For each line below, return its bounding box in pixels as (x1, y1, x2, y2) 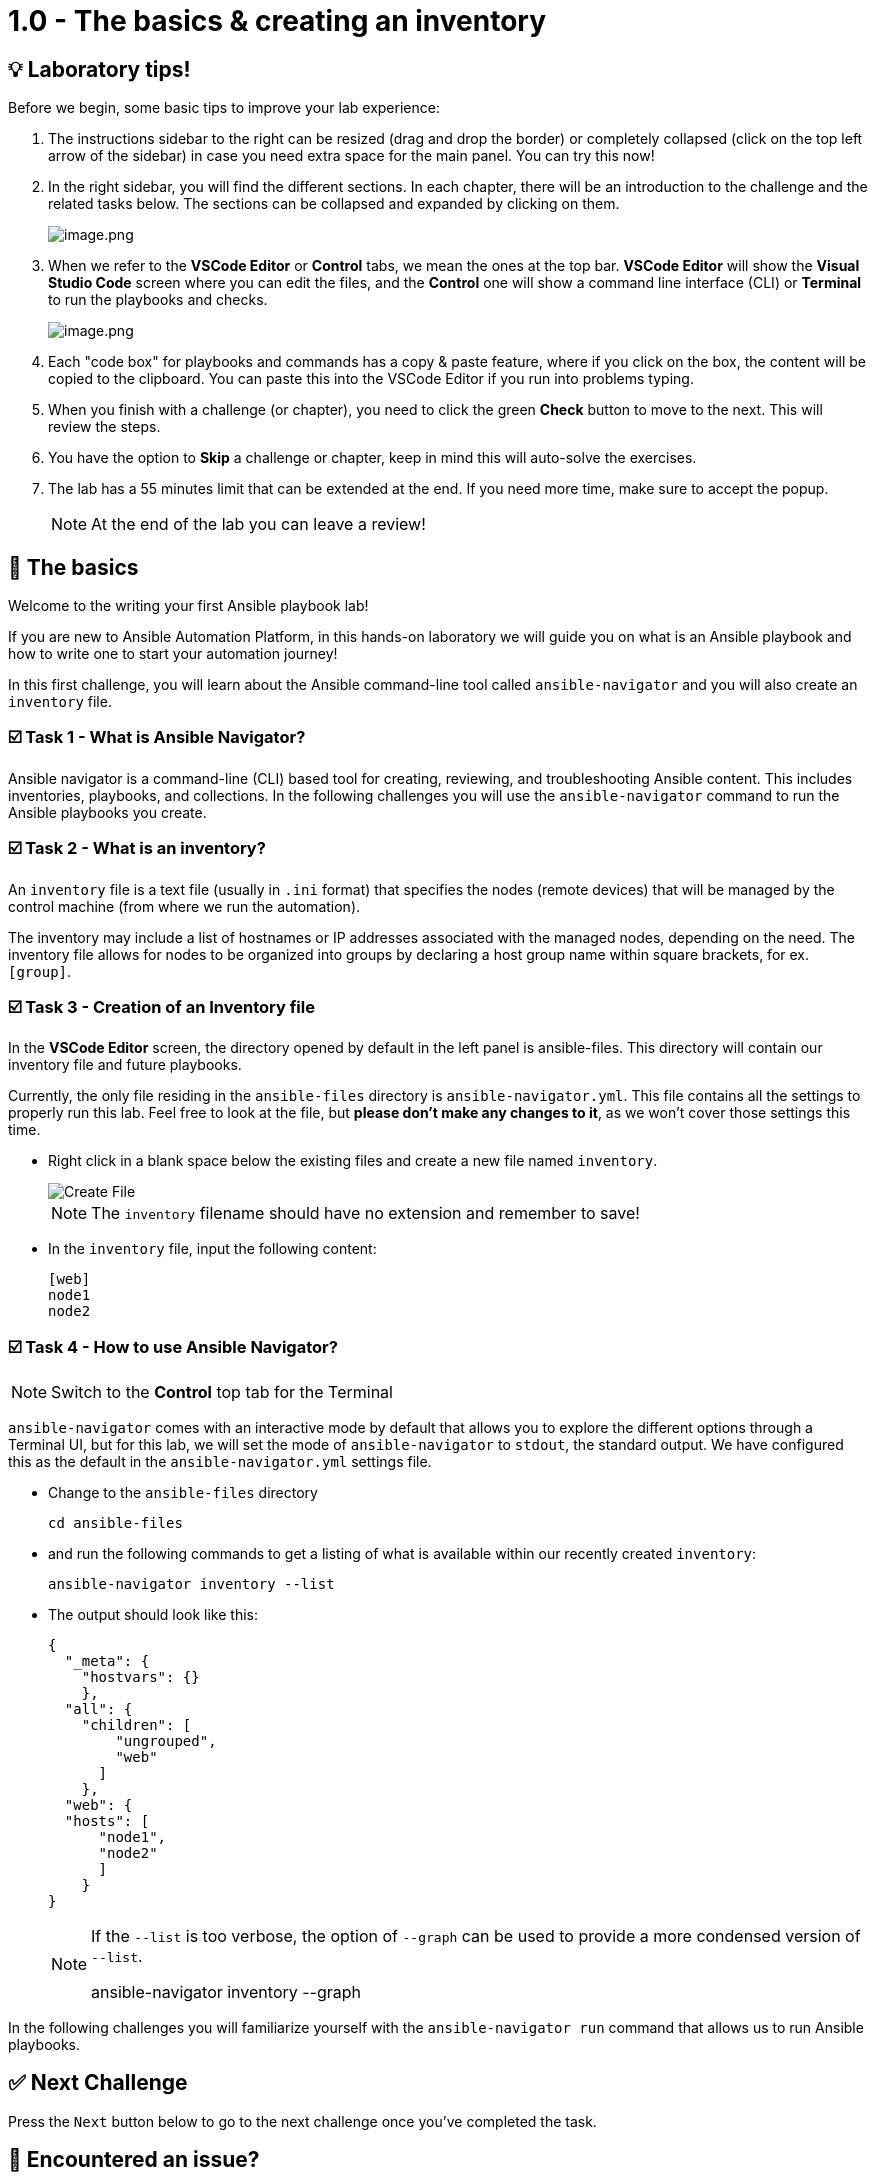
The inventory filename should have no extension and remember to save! (91, 1203, 640, 1224)
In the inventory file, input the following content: (48, 1240, 377, 1258)
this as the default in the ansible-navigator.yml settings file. (8, 1453, 432, 1471)
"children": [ (81, 1717, 192, 1734)
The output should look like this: (48, 1606, 258, 1624)
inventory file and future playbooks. (8, 1056, 242, 1074)
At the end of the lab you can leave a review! (91, 514, 426, 535)
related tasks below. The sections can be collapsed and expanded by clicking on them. (48, 195, 620, 213)
